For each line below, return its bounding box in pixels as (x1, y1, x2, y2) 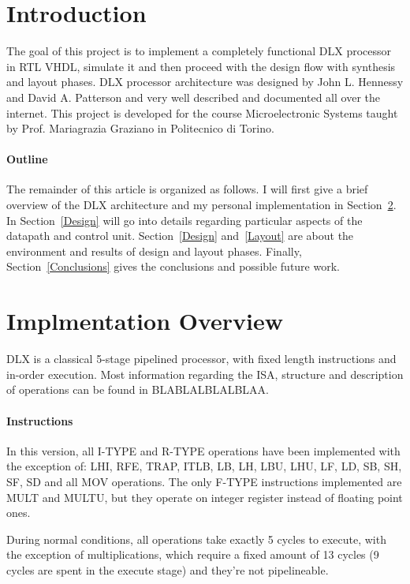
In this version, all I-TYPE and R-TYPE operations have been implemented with (6, 442, 401, 459)
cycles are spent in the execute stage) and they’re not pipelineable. (6, 561, 329, 578)
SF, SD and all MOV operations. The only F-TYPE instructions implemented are (6, 473, 402, 489)
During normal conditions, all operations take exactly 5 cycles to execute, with (6, 530, 386, 547)
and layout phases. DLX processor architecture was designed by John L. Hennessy (6, 73, 404, 90)
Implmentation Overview (6, 305, 284, 337)
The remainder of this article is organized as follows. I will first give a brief (6, 181, 368, 197)
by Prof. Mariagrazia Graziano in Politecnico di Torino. (6, 120, 274, 137)
